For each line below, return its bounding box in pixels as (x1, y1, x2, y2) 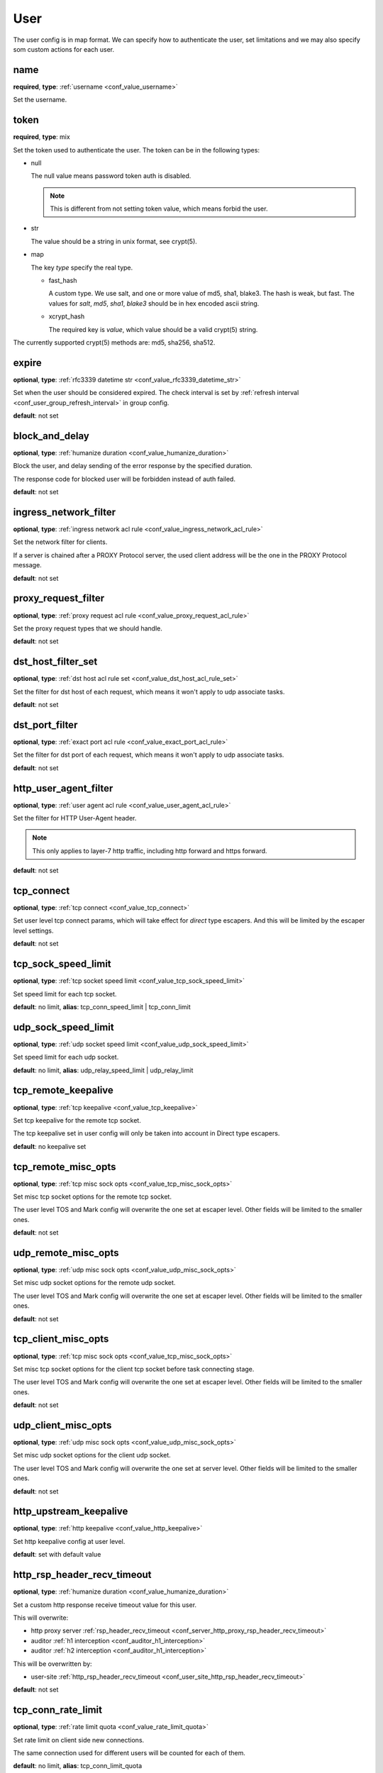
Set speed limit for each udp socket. (13, 1053, 119, 1062)
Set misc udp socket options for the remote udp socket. (13, 1279, 176, 1287)
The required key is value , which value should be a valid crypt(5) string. (48, 325, 258, 333)
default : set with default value (13, 1550, 101, 1559)
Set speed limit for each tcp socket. (13, 989, 117, 998)
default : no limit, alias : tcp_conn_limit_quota (13, 1762, 143, 1770)
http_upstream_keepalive (13, 1506, 128, 1518)
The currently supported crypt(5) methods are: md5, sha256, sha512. (13, 338, 216, 347)
